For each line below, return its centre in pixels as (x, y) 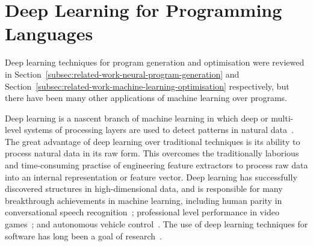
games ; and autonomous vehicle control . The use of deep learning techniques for (156, 224)
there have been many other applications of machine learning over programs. (146, 98)
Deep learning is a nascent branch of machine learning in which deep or (137, 118)
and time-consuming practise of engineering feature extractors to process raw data (156, 165)
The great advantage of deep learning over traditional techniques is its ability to (153, 141)
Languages (49, 33)
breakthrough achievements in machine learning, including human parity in (144, 200)
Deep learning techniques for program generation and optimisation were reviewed (155, 62)
